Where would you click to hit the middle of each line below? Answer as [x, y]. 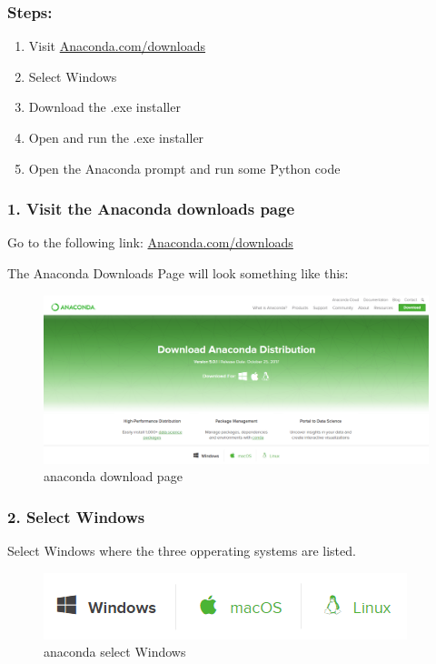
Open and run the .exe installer [116, 137]
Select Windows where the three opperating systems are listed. [182, 551]
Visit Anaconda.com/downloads [117, 46]
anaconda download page [113, 476]
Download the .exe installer [104, 107]
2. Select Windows [76, 516]
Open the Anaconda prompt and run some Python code [184, 168]
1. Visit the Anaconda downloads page [151, 209]
